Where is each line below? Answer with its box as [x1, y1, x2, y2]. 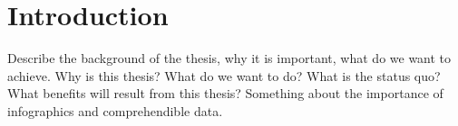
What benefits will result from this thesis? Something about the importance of [7, 84, 443, 103]
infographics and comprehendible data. [7, 101, 223, 120]
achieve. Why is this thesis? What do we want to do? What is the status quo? [7, 66, 441, 85]
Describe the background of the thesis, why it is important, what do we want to [7, 49, 452, 67]
